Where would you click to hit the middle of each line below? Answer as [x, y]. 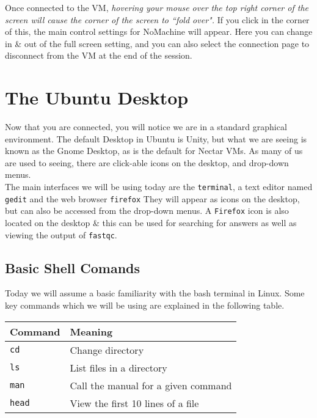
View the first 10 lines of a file [134, 403]
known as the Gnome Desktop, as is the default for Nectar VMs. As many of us [154, 151]
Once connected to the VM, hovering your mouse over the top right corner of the [157, 7]
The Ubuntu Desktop [97, 97]
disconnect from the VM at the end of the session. [99, 55]
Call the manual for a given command [151, 385]
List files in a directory [118, 367]
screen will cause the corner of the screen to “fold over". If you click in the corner [157, 19]
